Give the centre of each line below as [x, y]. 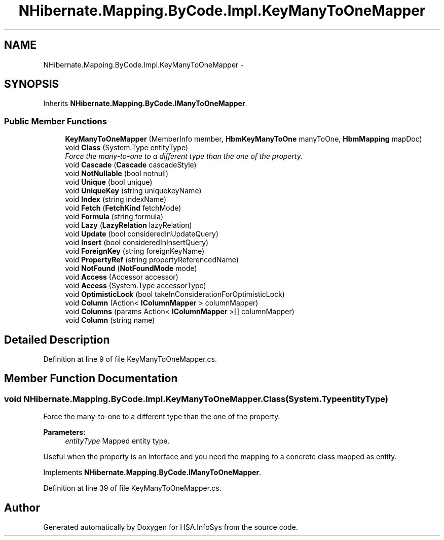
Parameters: [64, 432]
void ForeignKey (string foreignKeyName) [135, 251]
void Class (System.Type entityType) [127, 148]
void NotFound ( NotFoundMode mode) [131, 268]
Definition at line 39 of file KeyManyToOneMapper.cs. [132, 488]
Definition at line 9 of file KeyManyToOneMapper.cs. [130, 359]
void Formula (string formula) [114, 217]
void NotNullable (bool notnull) [117, 174]
